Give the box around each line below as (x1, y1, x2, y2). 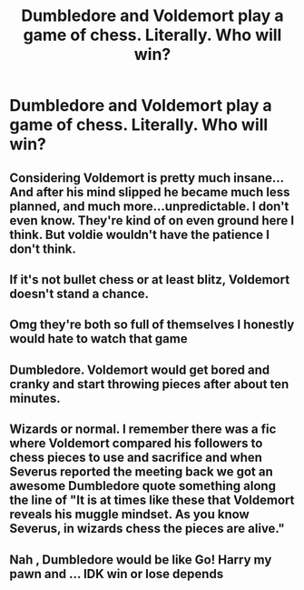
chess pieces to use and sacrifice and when (9, 450, 263, 465)
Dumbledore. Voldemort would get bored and (9, 362, 270, 377)
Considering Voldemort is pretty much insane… (9, 170, 284, 185)
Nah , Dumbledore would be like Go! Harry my (9, 552, 272, 567)
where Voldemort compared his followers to (9, 435, 263, 451)
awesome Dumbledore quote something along (9, 478, 277, 494)
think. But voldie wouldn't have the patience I (9, 226, 270, 242)
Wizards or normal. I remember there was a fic (9, 422, 277, 437)
